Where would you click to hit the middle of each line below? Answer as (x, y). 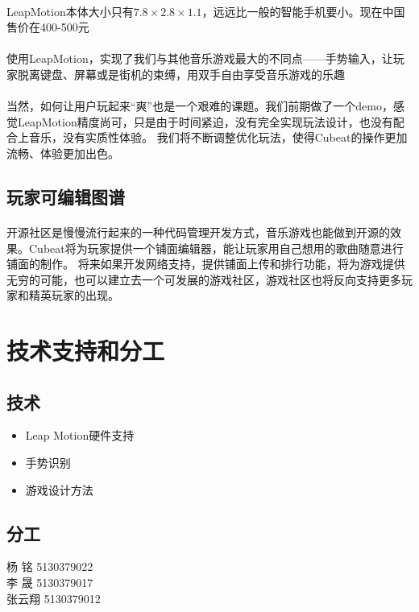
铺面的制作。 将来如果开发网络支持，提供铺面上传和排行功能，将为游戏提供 (206, 264)
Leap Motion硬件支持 (80, 435)
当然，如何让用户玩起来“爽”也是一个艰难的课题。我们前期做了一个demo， (200, 106)
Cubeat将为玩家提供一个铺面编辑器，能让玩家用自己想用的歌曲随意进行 (216, 248)
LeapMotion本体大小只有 (70, 11)
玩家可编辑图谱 (66, 196)
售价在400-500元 (48, 27)
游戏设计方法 (59, 489)
